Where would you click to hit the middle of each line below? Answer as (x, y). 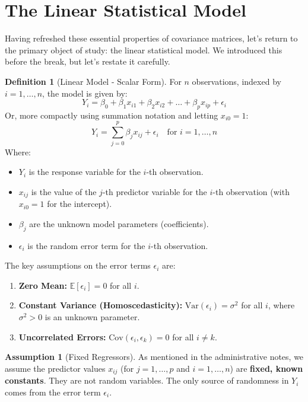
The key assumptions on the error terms (78, 265)
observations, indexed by (236, 81)
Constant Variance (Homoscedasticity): (101, 305)
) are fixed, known (266, 368)
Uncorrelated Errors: (62, 336)
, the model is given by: (85, 93)
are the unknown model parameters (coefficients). (119, 223)
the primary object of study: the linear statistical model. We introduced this (144, 50)
